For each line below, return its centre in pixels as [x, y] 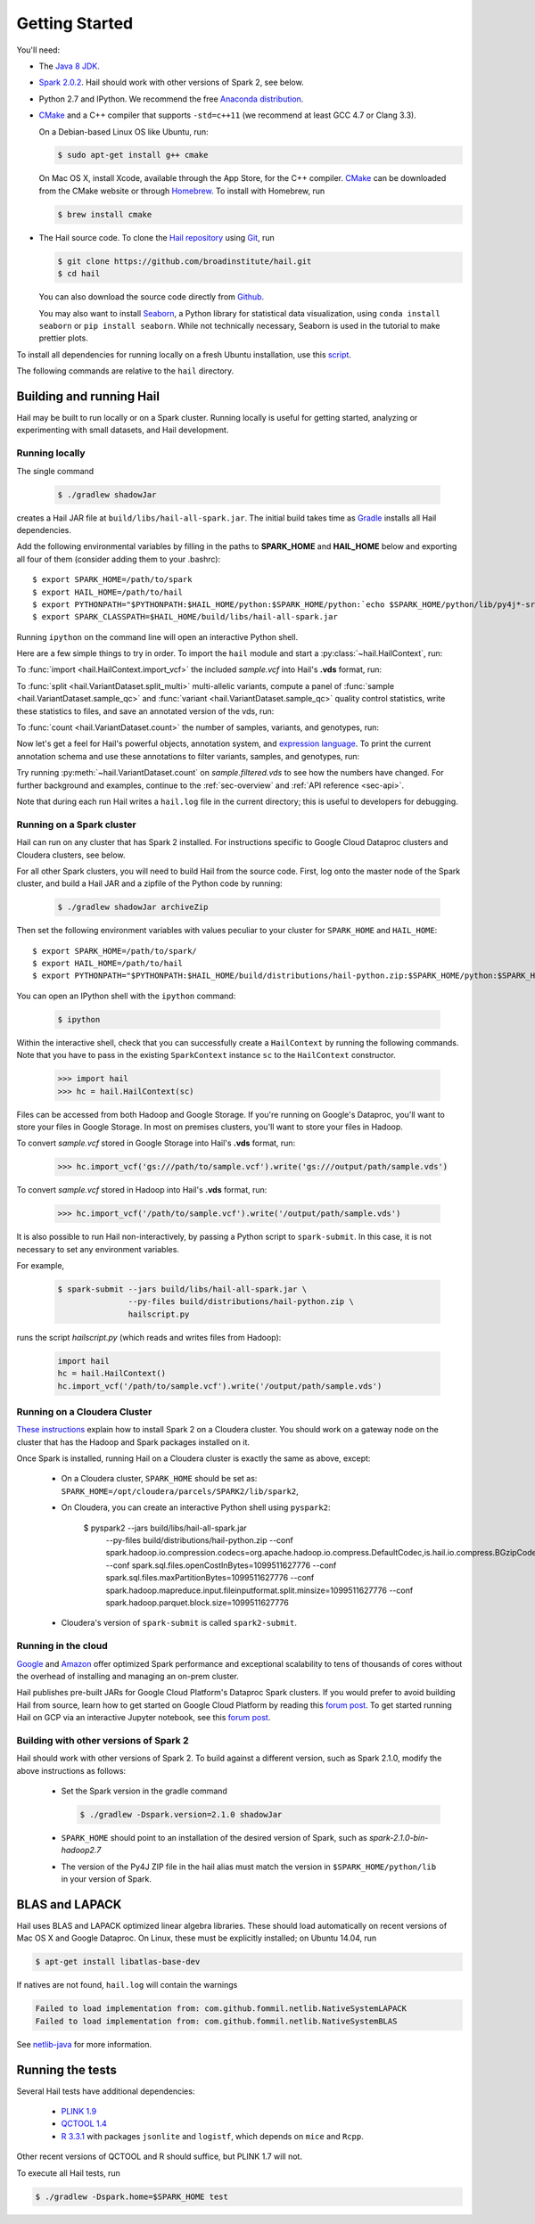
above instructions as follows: [71, 1770]
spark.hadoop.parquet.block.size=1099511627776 [197, 1602]
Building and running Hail [88, 396]
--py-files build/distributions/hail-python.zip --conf [199, 1540]
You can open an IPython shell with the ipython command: [126, 996]
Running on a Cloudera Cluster [84, 1411]
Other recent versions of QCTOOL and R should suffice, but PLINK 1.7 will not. [160, 2156]
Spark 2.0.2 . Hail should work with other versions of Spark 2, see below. [171, 82]
